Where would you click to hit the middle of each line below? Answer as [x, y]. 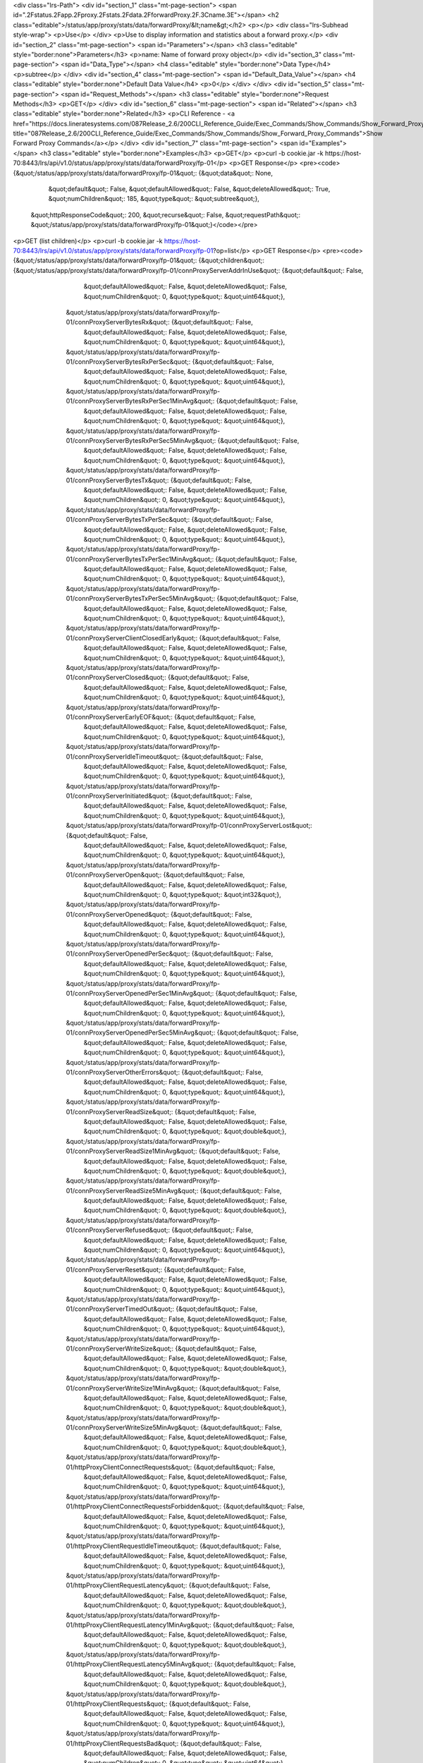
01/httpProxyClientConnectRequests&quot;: [129, 1467]
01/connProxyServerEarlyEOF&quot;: [119, 716]
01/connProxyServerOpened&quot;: [117, 914]
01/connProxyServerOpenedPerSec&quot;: [128, 954]
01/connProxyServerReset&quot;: [114, 1269]
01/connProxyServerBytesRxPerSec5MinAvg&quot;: [141, 441]
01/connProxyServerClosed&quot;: [116, 678]
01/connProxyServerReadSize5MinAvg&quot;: [132, 1190]
